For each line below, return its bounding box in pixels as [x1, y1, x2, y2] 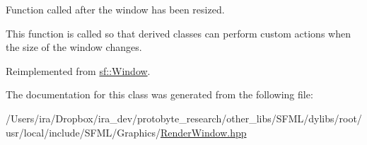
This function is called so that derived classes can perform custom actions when [6, 25, 351, 40]
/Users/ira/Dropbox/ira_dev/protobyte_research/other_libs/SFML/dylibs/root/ [6, 110, 362, 125]
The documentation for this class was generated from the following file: [6, 87, 313, 102]
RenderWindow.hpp [160, 124, 247, 139]
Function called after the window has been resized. [6, 2, 225, 16]
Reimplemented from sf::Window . [6, 63, 151, 78]
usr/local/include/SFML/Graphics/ [6, 124, 161, 139]
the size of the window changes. [6, 40, 142, 54]
